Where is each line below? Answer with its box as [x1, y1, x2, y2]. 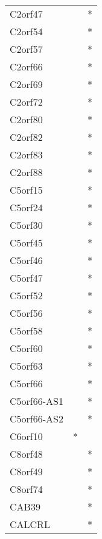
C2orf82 [10, 130, 43, 144]
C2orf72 [10, 95, 43, 109]
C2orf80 [10, 112, 43, 126]
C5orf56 [10, 306, 43, 320]
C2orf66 [10, 59, 43, 73]
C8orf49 [10, 464, 43, 478]
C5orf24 [10, 200, 43, 214]
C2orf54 [10, 24, 43, 38]
